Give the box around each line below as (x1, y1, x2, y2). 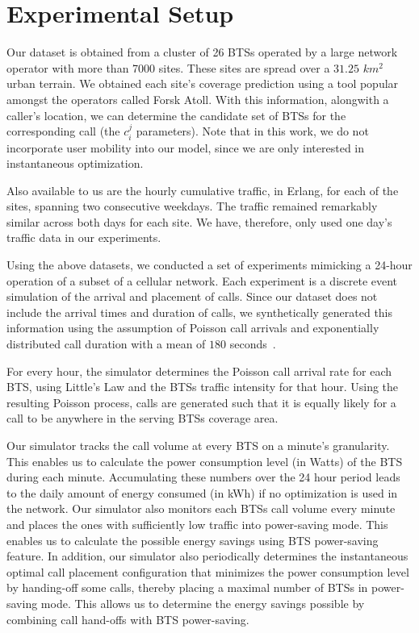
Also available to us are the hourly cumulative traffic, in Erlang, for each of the (6, 181, 399, 198)
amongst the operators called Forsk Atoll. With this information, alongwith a (6, 90, 389, 107)
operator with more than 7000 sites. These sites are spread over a (6, 59, 330, 76)
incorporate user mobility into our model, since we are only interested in (6, 139, 365, 156)
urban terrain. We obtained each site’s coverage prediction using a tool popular (6, 75, 399, 92)
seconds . (229, 335, 276, 352)
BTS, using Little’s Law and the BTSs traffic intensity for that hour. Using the (6, 378, 399, 395)
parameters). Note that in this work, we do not (136, 123, 369, 140)
